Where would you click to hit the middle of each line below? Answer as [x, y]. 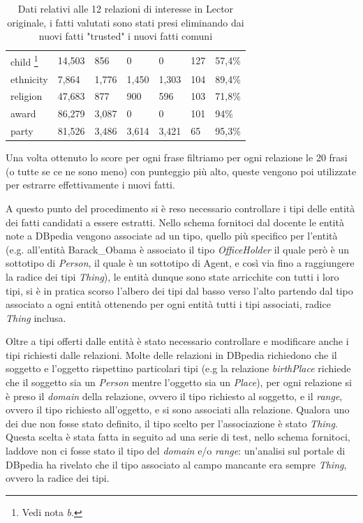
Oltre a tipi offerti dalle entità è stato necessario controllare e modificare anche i [177, 341]
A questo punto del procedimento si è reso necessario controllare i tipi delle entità [180, 208]
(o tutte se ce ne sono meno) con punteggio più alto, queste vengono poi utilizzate [181, 171]
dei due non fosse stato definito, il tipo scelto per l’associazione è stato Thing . [172, 423]
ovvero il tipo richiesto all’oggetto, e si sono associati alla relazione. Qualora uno [178, 410]
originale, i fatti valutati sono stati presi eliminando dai [126, 22]
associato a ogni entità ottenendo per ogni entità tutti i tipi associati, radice [168, 304]
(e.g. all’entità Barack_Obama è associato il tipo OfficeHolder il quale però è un [178, 249]
